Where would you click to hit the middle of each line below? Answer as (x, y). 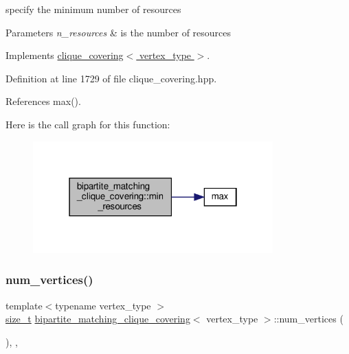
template (24, 305)
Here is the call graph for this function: (88, 124)
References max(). (43, 101)
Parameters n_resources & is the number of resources (119, 32)
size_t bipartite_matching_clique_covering (98, 319)
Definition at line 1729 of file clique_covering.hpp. (111, 78)
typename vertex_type (103, 305)
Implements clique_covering (65, 55)
